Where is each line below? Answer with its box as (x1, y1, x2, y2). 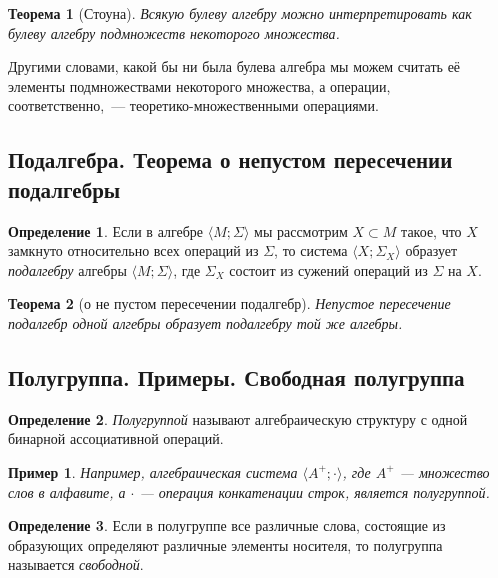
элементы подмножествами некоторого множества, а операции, (8, 75, 391, 96)
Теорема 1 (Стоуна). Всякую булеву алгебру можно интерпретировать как (8, 3, 472, 23)
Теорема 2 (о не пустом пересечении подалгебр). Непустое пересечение (8, 293, 451, 314)
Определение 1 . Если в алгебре (8, 220, 204, 241)
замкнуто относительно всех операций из (8, 240, 259, 261)
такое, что (401, 220, 462, 241)
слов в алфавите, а (8, 481, 126, 502)
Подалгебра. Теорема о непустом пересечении (8, 144, 453, 175)
